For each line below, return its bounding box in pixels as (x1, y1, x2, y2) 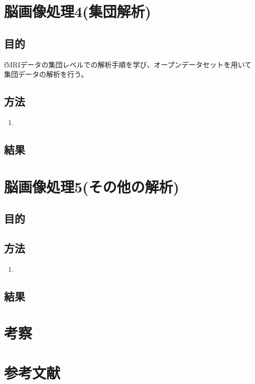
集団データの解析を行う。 (4, 69, 88, 79)
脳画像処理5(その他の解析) (4, 176, 180, 197)
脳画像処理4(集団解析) (4, 1, 152, 22)
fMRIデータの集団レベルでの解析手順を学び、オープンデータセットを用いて (4, 59, 252, 69)
